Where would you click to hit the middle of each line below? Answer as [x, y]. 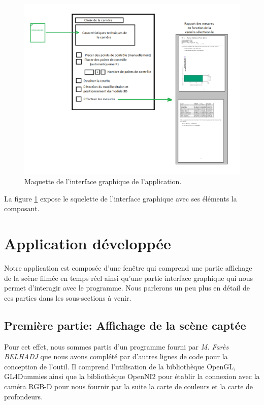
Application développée [88, 243]
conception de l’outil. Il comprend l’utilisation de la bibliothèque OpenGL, [120, 366]
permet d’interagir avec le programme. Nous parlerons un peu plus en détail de [127, 288]
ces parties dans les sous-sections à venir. [68, 297]
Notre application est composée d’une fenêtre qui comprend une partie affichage [128, 268]
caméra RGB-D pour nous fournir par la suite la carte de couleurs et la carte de [129, 386]
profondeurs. [24, 396]
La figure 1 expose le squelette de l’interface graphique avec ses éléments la [121, 198]
